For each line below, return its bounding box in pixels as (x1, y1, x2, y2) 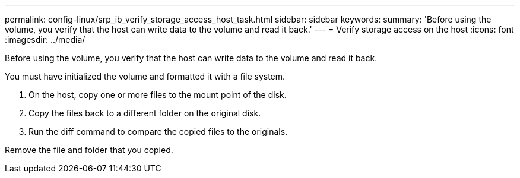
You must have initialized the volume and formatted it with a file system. (5, 71, 286, 81)
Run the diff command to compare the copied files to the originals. (28, 126, 288, 136)
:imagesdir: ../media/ (5, 34, 85, 44)
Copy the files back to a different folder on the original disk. (28, 108, 261, 118)
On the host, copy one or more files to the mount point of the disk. (28, 90, 287, 100)
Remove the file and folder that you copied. (5, 145, 173, 155)
